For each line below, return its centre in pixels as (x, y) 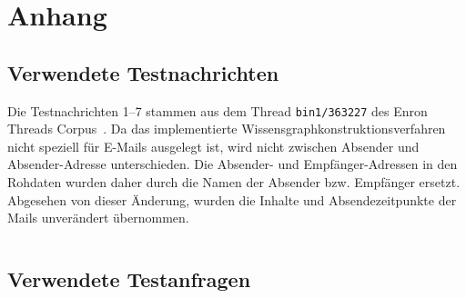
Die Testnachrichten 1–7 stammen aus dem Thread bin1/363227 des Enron (218, 110)
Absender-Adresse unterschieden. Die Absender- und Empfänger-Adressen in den (233, 164)
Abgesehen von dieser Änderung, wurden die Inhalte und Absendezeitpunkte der (232, 199)
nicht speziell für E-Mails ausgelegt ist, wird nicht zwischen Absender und (213, 146)
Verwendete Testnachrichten (143, 72)
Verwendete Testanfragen (129, 279)
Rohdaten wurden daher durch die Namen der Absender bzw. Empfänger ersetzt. (234, 182)
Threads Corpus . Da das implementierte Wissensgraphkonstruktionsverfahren (227, 129)
